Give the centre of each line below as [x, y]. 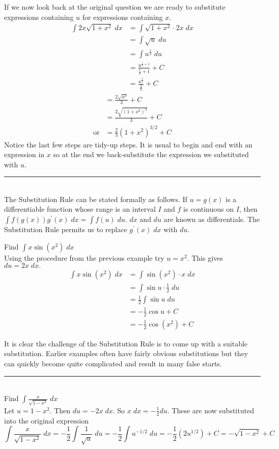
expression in [24, 154]
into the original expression [46, 420]
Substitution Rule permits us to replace [66, 229]
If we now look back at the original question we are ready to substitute [115, 7]
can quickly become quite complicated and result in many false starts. [113, 363]
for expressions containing [122, 17]
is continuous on [209, 209]
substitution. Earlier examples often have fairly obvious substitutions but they [126, 353]
